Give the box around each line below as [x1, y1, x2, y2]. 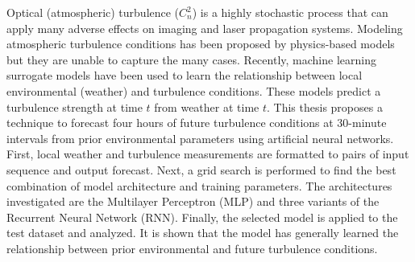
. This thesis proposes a [267, 98, 383, 115]
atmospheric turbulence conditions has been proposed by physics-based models [6, 35, 395, 52]
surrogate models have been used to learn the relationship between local [6, 67, 363, 84]
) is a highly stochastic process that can [192, 4, 388, 20]
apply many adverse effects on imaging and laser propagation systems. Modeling [6, 19, 403, 36]
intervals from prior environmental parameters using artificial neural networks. [6, 129, 394, 146]
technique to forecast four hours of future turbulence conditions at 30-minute [6, 114, 387, 131]
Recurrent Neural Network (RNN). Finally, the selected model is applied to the [6, 208, 398, 225]
